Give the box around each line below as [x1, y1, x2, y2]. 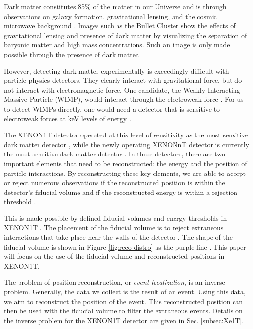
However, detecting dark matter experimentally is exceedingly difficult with [4, 65, 229, 76]
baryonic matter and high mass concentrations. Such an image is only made [4, 39, 230, 50]
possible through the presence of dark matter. [4, 49, 140, 59]
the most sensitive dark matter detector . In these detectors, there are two [4, 149, 225, 159]
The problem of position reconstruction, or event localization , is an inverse [4, 277, 225, 287]
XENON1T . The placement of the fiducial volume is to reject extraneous [4, 222, 224, 232]
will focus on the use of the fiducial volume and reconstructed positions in [4, 251, 225, 261]
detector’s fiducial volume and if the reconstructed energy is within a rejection [4, 187, 238, 197]
